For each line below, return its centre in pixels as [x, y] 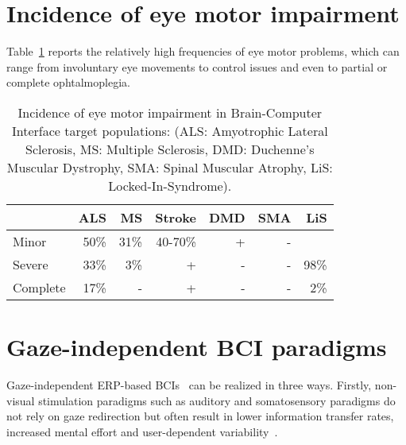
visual [21, 400]
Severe [31, 264]
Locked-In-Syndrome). [170, 185]
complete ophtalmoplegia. [68, 82]
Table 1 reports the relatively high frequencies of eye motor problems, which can [203, 51]
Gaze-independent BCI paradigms [197, 347]
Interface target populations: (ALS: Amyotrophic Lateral [170, 130]
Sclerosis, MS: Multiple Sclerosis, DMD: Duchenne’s [170, 149]
